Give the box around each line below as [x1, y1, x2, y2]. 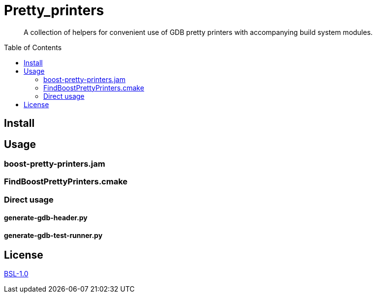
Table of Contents [4, 43, 62, 52]
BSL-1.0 [4, 269, 29, 278]
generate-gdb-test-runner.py [4, 231, 103, 239]
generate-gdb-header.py [4, 213, 88, 222]
